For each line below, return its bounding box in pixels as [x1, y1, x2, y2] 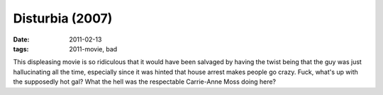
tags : [13, 44, 29, 53]
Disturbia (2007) [13, 11, 113, 26]
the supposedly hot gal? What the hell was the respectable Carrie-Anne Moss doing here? [13, 77, 277, 86]
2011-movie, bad [69, 44, 118, 53]
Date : [13, 35, 30, 44]
